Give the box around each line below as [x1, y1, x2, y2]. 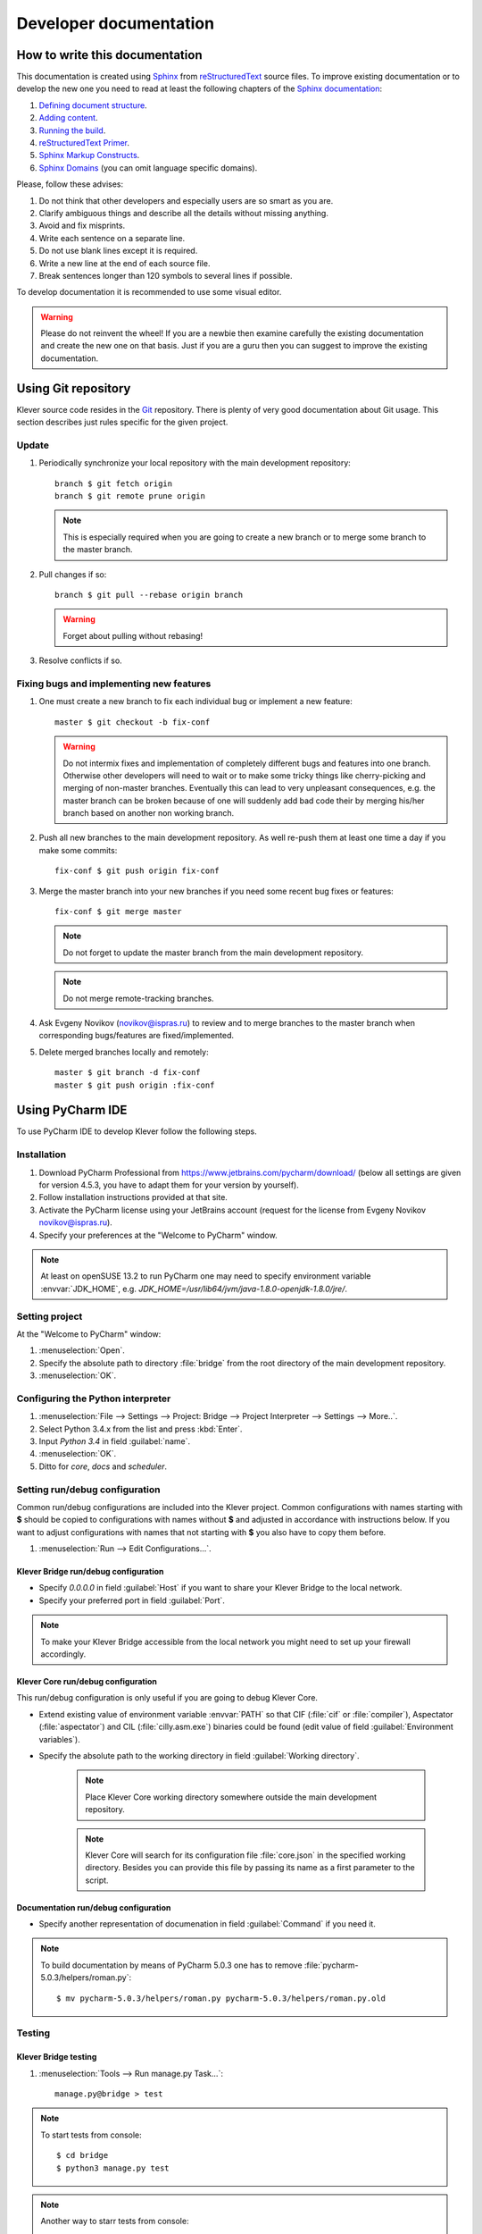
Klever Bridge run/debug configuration [16, 1566, 164, 1577]
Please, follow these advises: [16, 179, 124, 189]
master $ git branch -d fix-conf [54, 1068, 201, 1078]
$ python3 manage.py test [56, 2163, 170, 2173]
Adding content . [38, 113, 98, 123]
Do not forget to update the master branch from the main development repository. [62, 947, 364, 958]
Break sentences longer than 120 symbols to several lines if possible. [38, 270, 293, 281]
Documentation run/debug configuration [16, 1902, 171, 1912]
